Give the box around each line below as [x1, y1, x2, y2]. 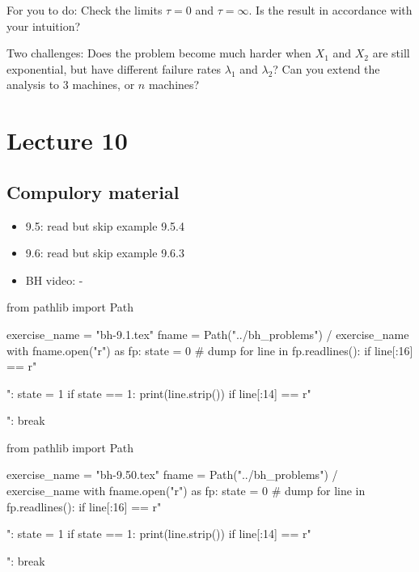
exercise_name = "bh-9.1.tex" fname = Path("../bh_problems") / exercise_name [6, 325, 409, 342]
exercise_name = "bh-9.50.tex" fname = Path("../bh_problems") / [6, 466, 338, 483]
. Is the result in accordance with [248, 2, 413, 18]
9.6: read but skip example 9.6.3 [25, 244, 184, 261]
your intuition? [6, 17, 81, 34]
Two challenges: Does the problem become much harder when [6, 44, 311, 61]
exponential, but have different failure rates [6, 60, 222, 77]
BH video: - [25, 271, 83, 288]
